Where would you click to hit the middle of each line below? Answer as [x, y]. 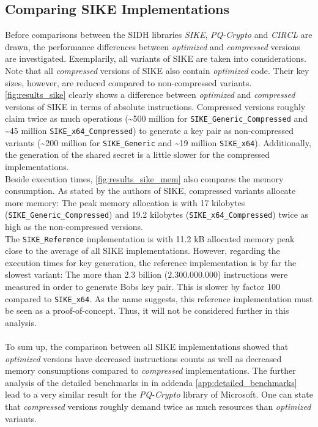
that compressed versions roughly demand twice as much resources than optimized [158, 406]
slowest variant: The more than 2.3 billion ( [87, 274]
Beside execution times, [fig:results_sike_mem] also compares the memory [144, 178]
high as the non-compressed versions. [74, 226]
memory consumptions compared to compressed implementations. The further [150, 370]
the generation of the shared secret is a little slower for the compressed [138, 154]
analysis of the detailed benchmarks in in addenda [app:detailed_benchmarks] [151, 382]
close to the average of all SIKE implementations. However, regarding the [142, 251]
